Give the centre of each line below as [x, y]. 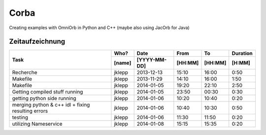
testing [20, 117]
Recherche [25, 72]
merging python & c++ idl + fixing [51, 105]
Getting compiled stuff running [48, 92]
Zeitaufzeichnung [37, 42]
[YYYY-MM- [152, 60]
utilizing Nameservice [37, 124]
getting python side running [44, 99]
